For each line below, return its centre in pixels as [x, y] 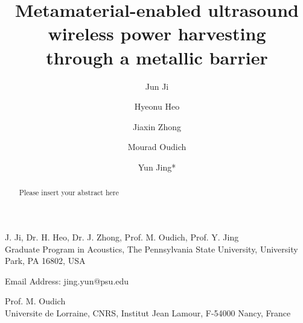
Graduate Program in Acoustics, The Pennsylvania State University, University [151, 249]
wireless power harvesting [157, 33]
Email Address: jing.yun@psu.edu [67, 281]
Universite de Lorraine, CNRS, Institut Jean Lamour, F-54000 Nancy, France [148, 312]
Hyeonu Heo [157, 106]
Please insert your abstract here [69, 193]
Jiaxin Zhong [157, 126]
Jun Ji [157, 86]
